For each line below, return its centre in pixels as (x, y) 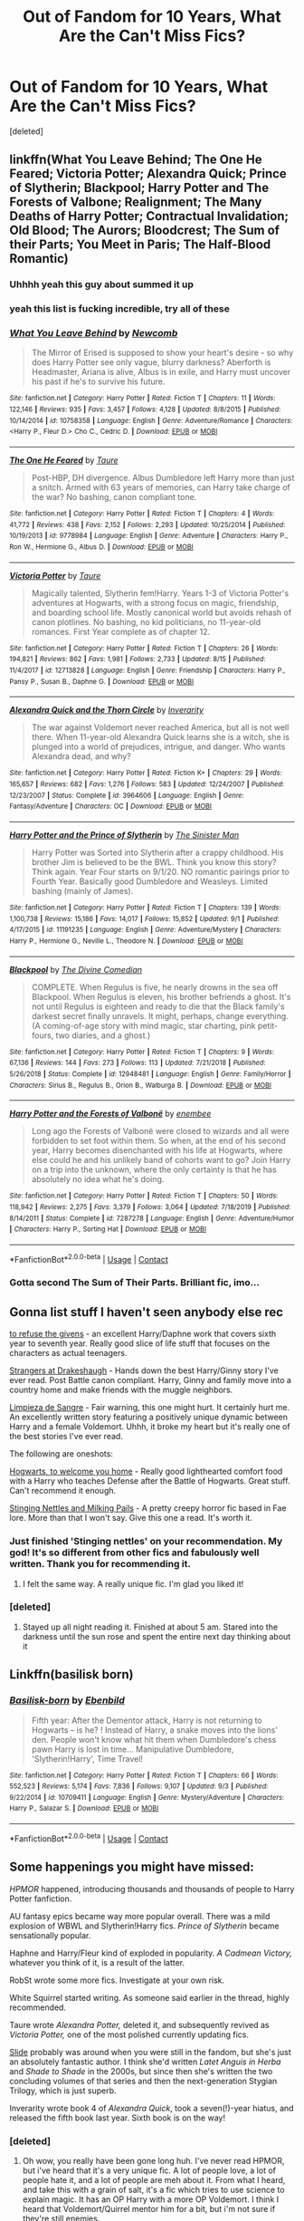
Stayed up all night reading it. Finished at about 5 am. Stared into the (150, 1627)
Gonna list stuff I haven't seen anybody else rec (146, 1312)
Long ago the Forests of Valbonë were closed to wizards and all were (160, 1131)
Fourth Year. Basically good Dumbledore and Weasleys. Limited (150, 881)
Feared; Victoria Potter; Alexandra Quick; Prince (148, 174)
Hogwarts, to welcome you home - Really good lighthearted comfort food (146, 1471)
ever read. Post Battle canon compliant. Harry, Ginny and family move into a (151, 1380)
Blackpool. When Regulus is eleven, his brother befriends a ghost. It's (161, 996)
